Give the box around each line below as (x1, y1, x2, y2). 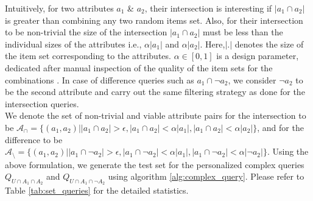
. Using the (267, 145, 309, 158)
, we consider (228, 73, 276, 86)
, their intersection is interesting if (144, 2, 272, 14)
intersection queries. (5, 97, 79, 110)
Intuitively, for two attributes (5, 2, 114, 14)
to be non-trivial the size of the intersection (5, 26, 167, 38)
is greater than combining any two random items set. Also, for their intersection (5, 13, 303, 26)
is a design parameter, (216, 49, 299, 62)
